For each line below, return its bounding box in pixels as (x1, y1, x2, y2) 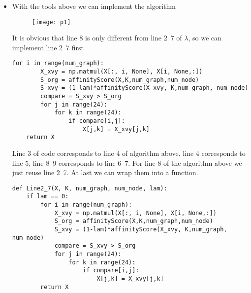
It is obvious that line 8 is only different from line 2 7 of (12, 33, 182, 43)
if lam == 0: (26, 193, 69, 200)
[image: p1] (31, 18, 71, 26)
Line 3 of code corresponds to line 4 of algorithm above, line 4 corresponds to (12, 148, 246, 158)
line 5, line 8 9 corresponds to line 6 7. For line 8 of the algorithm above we (12, 157, 242, 168)
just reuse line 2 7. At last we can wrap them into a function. (12, 167, 198, 178)
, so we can (188, 33, 221, 43)
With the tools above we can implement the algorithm (12, 1, 176, 11)
